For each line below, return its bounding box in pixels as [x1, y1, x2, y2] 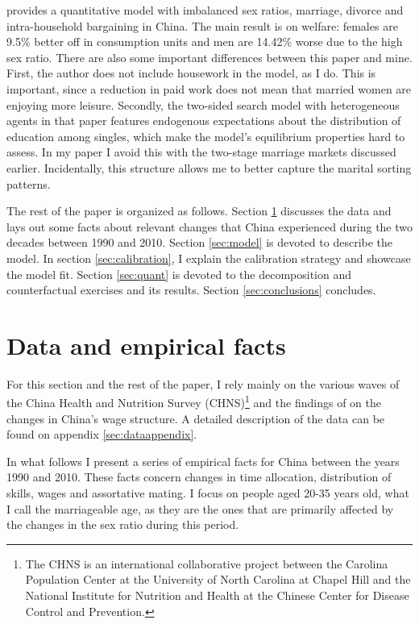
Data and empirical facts [6, 328, 286, 361]
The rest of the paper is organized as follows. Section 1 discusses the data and [6, 202, 392, 219]
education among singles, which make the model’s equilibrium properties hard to [6, 127, 405, 144]
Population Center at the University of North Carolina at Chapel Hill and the [25, 571, 411, 588]
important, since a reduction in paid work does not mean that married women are [6, 80, 412, 97]
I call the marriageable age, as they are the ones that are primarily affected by [6, 500, 394, 517]
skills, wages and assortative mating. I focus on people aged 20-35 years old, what [6, 485, 409, 501]
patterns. [6, 175, 51, 192]
